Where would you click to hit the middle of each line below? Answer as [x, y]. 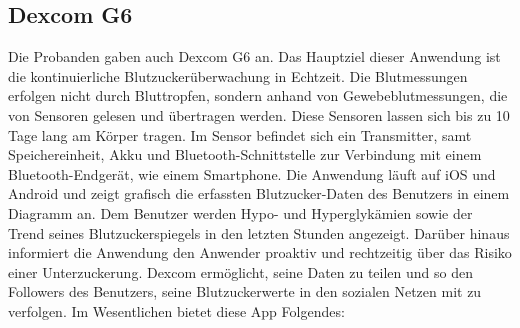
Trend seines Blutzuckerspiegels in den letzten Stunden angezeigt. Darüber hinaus [259, 232]
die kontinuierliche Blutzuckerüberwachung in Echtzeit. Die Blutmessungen [238, 75]
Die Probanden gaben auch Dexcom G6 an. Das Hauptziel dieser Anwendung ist [254, 56]
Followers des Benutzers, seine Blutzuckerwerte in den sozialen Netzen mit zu [245, 291]
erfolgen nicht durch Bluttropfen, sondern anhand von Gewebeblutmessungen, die [258, 95]
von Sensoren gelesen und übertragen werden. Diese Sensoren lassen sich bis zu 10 [259, 114]
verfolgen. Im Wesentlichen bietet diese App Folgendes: [176, 310]
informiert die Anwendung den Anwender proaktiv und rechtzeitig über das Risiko [260, 252]
